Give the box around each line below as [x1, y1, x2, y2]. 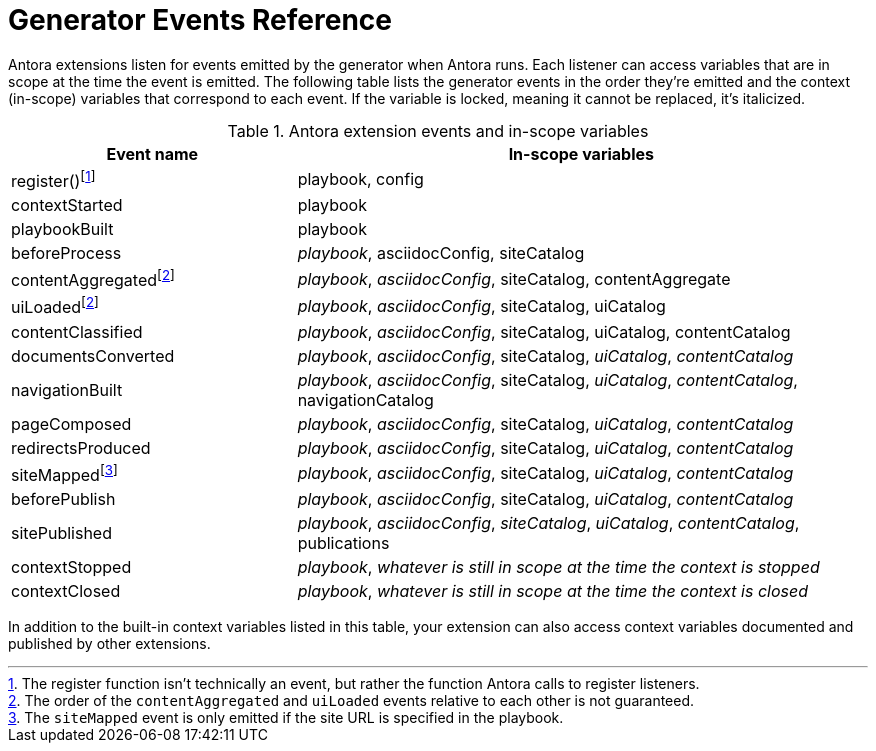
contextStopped [11, 557, 132, 578]
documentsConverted [11, 345, 175, 366]
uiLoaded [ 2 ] [11, 294, 99, 318]
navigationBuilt [11, 379, 123, 400]
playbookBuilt [11, 219, 114, 240]
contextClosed [11, 581, 121, 602]
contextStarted [11, 195, 123, 216]
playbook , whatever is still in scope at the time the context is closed [297, 581, 809, 602]
